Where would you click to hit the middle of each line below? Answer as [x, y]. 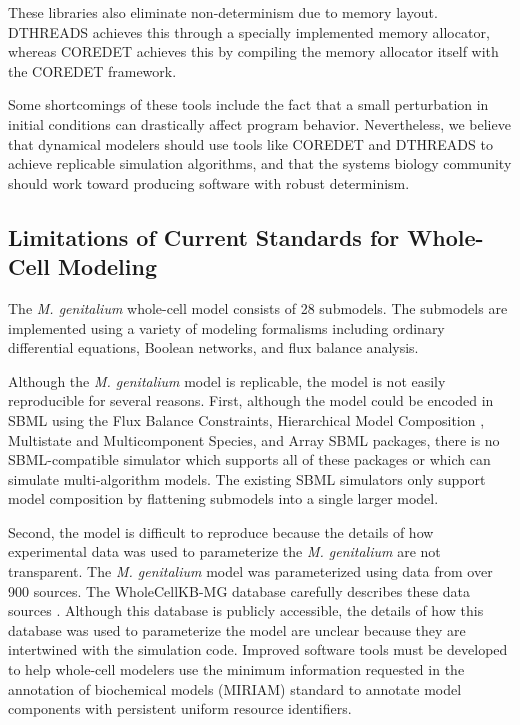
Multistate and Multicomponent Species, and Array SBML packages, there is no [254, 439]
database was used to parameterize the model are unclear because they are [237, 629]
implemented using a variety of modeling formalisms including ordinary [226, 327]
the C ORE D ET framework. [92, 70]
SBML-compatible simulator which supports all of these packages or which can [249, 459]
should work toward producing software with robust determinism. [209, 182]
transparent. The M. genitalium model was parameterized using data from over [250, 571]
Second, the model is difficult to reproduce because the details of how [221, 531]
